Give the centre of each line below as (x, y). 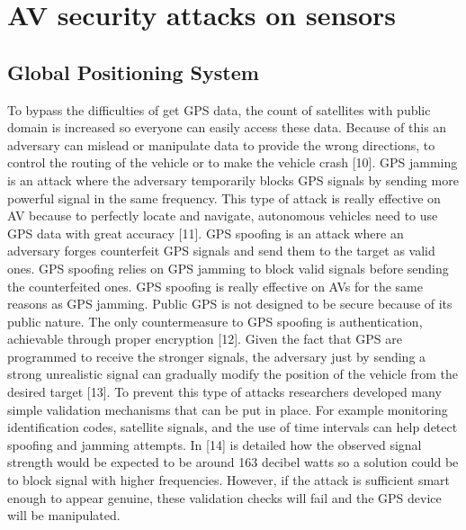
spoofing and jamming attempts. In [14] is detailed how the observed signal (215, 444)
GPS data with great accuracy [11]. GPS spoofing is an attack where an (206, 233)
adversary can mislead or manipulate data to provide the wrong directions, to (221, 144)
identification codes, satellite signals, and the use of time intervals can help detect (233, 427)
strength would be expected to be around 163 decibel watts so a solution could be (233, 462)
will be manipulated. (64, 515)
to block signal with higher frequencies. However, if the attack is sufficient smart (229, 480)
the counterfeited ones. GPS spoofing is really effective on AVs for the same (215, 286)
